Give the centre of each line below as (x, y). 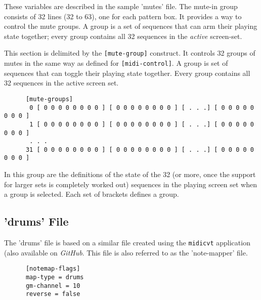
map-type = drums (55, 277)
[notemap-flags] (53, 269)
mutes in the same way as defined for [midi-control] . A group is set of (116, 63)
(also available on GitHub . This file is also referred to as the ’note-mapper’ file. (126, 252)
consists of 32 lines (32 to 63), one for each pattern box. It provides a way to (123, 16)
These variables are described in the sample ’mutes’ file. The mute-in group (121, 6)
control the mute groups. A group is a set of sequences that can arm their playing (131, 26)
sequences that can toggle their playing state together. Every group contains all (127, 73)
